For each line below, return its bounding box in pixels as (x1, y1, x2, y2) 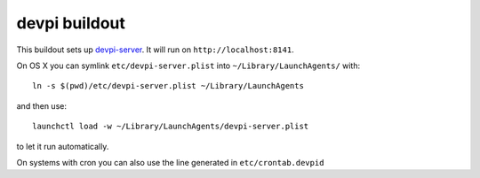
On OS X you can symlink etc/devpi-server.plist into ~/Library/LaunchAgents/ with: (16, 60, 361, 71)
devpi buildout (16, 13, 126, 33)
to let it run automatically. (16, 141, 109, 151)
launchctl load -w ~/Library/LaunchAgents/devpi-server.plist (32, 121, 309, 132)
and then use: (16, 100, 67, 111)
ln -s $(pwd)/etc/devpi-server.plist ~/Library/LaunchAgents (32, 81, 304, 91)
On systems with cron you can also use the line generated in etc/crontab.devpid (16, 157, 324, 167)
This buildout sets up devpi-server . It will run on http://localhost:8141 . (16, 44, 294, 55)
